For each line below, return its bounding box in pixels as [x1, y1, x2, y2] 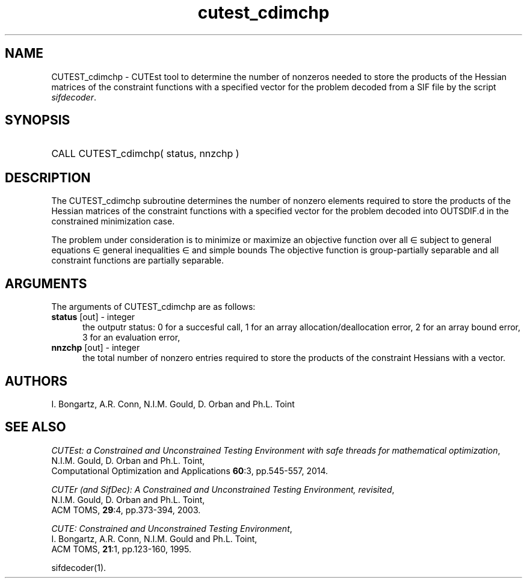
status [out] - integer [51, 312, 135, 322]
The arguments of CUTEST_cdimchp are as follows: [51, 301, 256, 312]
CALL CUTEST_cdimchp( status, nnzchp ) [51, 147, 239, 160]
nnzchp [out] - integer [51, 342, 140, 353]
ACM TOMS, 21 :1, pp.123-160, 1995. [51, 543, 192, 554]
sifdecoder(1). [51, 562, 106, 573]
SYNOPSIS [5, 113, 70, 128]
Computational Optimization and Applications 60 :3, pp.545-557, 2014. [51, 465, 328, 476]
